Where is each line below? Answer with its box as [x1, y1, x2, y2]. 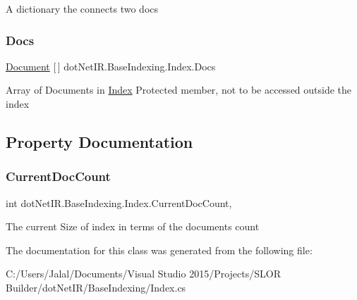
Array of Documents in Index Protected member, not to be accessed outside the [6, 82, 352, 97]
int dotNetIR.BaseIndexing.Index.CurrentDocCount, [6, 195, 232, 210]
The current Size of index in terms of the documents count [6, 219, 260, 234]
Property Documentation [6, 130, 193, 152]
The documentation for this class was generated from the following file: [6, 242, 313, 257]
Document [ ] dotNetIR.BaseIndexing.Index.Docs [6, 58, 216, 73]
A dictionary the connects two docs [6, 1, 159, 15]
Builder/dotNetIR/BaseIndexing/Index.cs [6, 280, 186, 294]
